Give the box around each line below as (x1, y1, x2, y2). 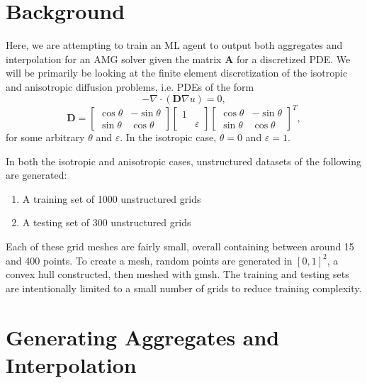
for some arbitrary (6, 130, 85, 144)
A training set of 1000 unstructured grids (22, 191, 201, 206)
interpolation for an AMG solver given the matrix (6, 51, 222, 66)
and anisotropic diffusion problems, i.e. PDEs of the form (6, 79, 254, 94)
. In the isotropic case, (120, 130, 217, 144)
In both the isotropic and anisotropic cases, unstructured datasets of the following (6, 153, 361, 168)
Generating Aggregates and (6, 322, 280, 351)
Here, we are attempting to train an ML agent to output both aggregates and (6, 38, 343, 52)
